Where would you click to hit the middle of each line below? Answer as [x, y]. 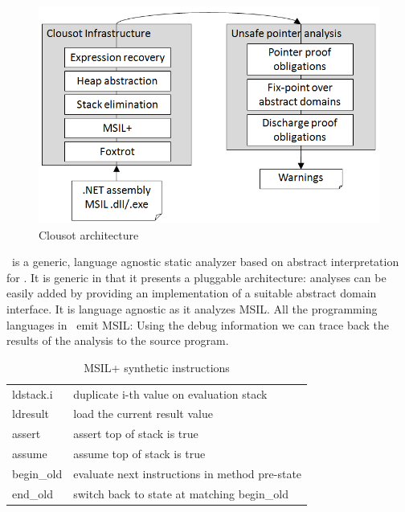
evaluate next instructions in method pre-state [188, 473]
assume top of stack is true [139, 454]
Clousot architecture [89, 234]
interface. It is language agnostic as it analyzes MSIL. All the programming [192, 308]
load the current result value [143, 414]
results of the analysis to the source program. [118, 340]
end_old [33, 493]
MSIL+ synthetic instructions [157, 367]
